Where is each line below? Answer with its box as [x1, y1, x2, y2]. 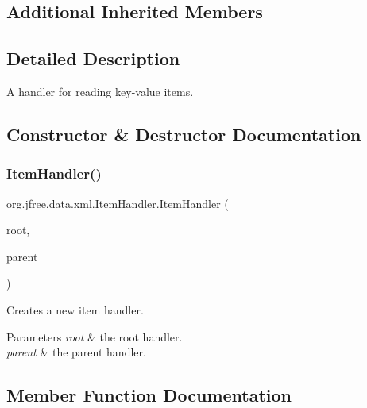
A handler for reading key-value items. [6, 83, 194, 99]
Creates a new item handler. [6, 301, 144, 318]
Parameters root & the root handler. [6, 328, 183, 344]
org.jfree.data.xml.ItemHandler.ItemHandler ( [6, 194, 229, 211]
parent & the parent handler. [6, 344, 146, 360]
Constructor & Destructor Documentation [6, 121, 361, 146]
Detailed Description [6, 46, 180, 71]
